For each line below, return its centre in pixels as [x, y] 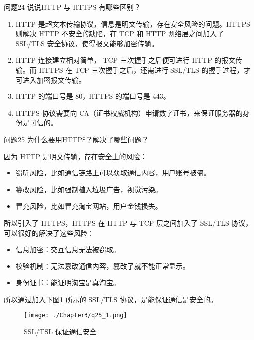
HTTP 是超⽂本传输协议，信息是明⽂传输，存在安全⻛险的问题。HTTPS [133, 24]
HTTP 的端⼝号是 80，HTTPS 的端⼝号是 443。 [93, 96]
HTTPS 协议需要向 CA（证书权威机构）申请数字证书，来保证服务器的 [129, 113]
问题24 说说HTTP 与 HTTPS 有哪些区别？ [72, 7]
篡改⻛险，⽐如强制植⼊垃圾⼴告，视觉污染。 [89, 189]
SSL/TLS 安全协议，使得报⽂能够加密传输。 [87, 43]
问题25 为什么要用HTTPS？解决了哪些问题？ [76, 139]
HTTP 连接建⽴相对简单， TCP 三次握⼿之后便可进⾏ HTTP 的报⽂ [126, 60]
